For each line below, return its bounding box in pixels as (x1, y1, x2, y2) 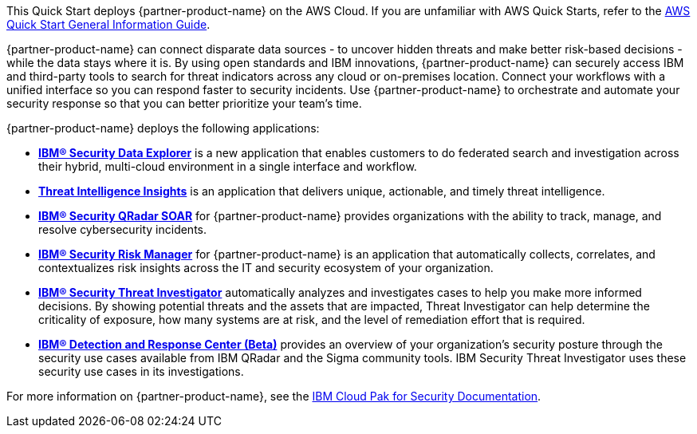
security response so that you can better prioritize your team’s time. (6, 97, 362, 110)
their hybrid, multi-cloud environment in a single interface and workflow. (38, 160, 417, 173)
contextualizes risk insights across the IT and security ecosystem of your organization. (38, 261, 494, 274)
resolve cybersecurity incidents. (38, 223, 207, 236)
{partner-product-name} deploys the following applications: (6, 121, 320, 135)
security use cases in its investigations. (38, 365, 244, 378)
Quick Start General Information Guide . (6, 18, 211, 31)
